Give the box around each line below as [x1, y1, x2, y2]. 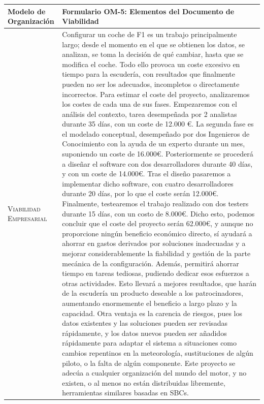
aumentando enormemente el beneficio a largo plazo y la [62, 297, 237, 308]
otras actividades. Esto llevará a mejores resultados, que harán [62, 277, 256, 288]
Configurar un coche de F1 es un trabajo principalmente [62, 28, 237, 39]
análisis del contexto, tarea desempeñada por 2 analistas [62, 108, 237, 119]
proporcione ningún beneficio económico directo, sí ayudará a [62, 228, 252, 238]
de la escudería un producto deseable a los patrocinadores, [62, 288, 243, 298]
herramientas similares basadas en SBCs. [62, 387, 189, 398]
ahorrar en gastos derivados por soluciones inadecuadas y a [62, 238, 246, 248]
